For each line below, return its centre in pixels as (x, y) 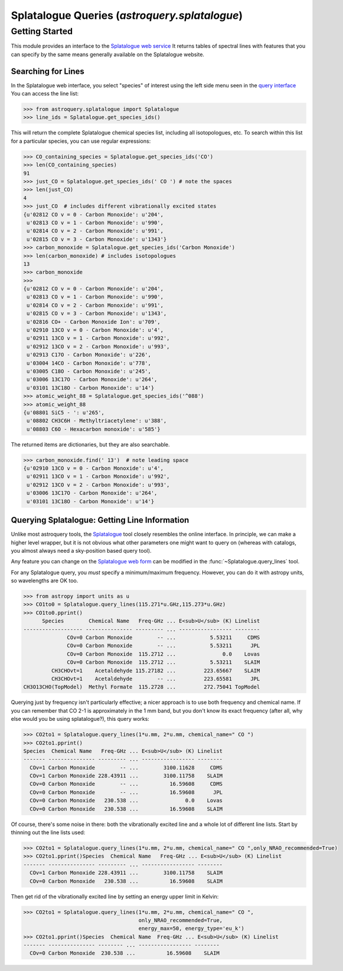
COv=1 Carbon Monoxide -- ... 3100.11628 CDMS (126, 767)
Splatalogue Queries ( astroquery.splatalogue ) (127, 15)
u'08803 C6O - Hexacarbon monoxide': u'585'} (94, 429)
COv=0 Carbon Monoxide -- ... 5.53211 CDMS (164, 638)
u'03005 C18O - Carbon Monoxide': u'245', (89, 371)
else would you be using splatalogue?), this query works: (80, 719)
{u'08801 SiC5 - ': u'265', (64, 412)
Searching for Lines (48, 71)
